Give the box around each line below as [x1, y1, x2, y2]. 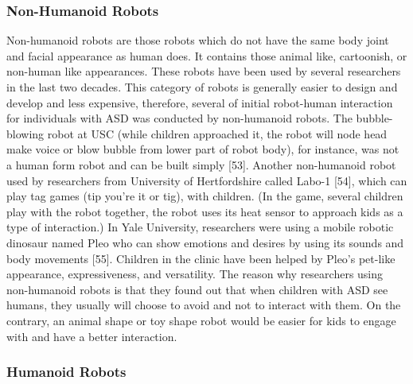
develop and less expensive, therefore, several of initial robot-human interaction [6, 94, 393, 111]
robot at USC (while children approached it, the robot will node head [47, 125, 388, 142]
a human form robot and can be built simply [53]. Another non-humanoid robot [6, 156, 396, 173]
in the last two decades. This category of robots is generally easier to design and [6, 79, 398, 95]
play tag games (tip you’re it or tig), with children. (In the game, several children [6, 188, 403, 204]
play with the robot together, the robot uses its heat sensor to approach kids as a [6, 203, 403, 219]
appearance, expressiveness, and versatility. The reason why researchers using [6, 266, 384, 282]
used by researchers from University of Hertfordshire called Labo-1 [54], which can [6, 172, 407, 188]
